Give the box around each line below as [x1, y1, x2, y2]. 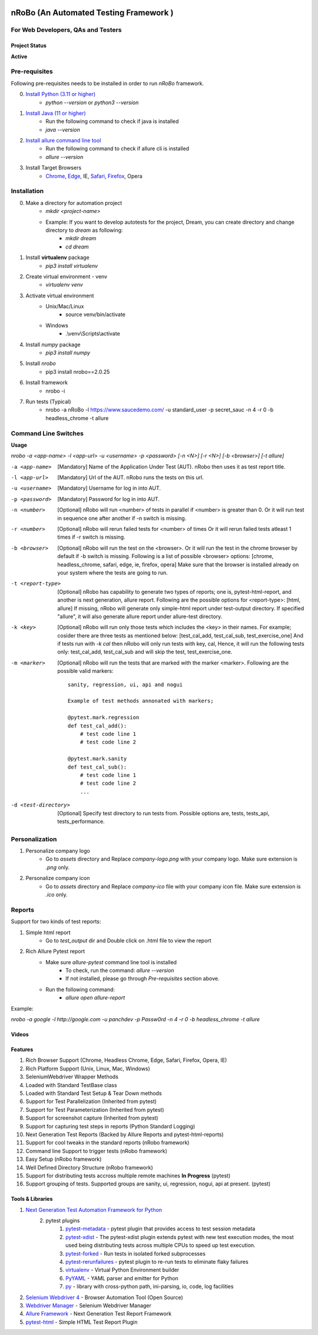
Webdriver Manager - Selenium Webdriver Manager [25, 1301, 151, 1309]
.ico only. [45, 891, 68, 898]
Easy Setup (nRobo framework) [25, 1155, 102, 1163]
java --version [45, 126, 81, 133]
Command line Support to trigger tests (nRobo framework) [25, 1147, 168, 1154]
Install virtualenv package [25, 254, 90, 261]
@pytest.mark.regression [68, 714, 140, 721]
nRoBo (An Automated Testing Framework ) [11, 8, 174, 18]
